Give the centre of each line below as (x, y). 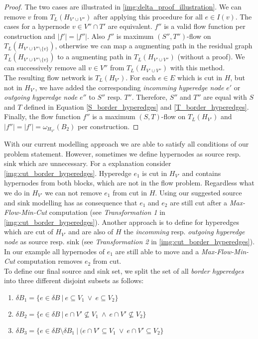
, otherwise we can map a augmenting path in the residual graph (154, 46)
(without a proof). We (211, 57)
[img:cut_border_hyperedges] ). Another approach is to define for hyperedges (122, 222)
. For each (141, 77)
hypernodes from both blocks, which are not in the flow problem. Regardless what (129, 183)
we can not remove (73, 192)
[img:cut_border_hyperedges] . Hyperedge (68, 173)
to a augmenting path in (95, 57)
